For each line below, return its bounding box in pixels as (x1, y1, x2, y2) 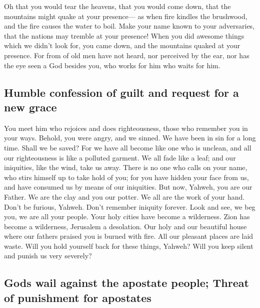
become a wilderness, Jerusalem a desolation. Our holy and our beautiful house (4, 221, 247, 231)
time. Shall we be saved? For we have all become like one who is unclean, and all (4, 142, 251, 152)
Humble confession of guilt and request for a (4, 84, 239, 100)
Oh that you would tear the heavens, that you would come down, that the (4, 1, 231, 11)
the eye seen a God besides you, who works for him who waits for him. (4, 60, 220, 70)
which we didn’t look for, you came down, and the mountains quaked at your (4, 40, 240, 51)
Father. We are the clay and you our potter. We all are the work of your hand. (4, 191, 245, 202)
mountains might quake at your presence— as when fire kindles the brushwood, (4, 11, 247, 21)
